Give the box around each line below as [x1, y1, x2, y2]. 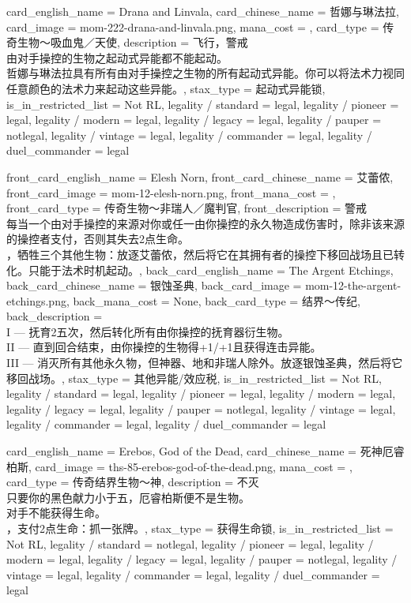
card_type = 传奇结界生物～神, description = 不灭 [6, 474, 259, 490]
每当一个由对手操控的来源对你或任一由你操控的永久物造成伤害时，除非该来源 [6, 215, 405, 231]
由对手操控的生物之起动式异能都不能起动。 [6, 49, 228, 66]
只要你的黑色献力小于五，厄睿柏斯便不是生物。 [6, 489, 250, 505]
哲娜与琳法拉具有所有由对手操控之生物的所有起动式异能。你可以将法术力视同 [6, 65, 405, 81]
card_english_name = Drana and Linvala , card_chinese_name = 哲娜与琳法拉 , [6, 3, 399, 19]
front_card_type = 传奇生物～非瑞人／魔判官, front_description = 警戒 [6, 200, 368, 216]
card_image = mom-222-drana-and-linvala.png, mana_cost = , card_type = [6, 18, 379, 35]
